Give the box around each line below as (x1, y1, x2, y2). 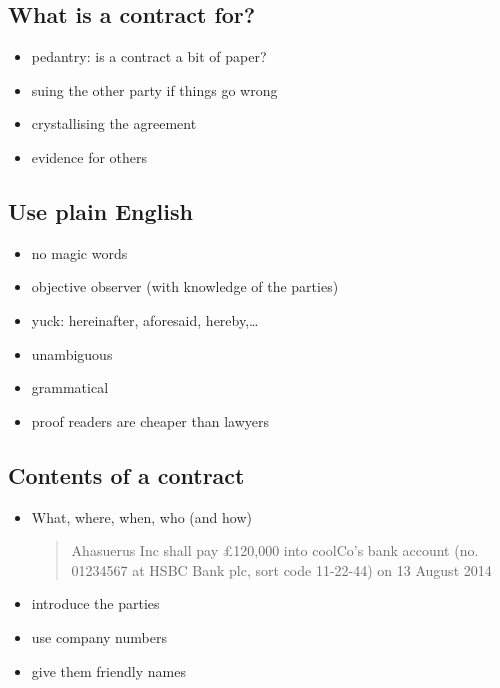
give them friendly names (31, 660, 186, 681)
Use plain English (8, 195, 193, 226)
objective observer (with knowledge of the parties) (31, 276, 339, 297)
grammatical (31, 377, 109, 398)
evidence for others (31, 146, 148, 167)
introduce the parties (31, 593, 160, 614)
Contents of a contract (8, 459, 245, 490)
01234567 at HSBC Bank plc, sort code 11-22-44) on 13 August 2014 (71, 559, 492, 580)
